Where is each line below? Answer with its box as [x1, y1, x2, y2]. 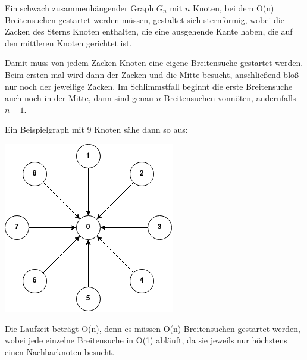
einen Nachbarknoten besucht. [5, 345, 115, 358]
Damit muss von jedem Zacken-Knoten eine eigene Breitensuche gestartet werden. [5, 57, 303, 69]
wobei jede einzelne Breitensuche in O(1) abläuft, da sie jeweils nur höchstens [5, 334, 287, 346]
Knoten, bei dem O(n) [192, 2, 274, 14]
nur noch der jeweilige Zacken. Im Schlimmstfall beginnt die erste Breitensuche [5, 80, 293, 92]
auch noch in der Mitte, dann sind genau [5, 92, 153, 104]
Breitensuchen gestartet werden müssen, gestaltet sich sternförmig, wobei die [5, 13, 284, 26]
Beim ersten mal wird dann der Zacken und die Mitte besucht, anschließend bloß [5, 68, 299, 80]
